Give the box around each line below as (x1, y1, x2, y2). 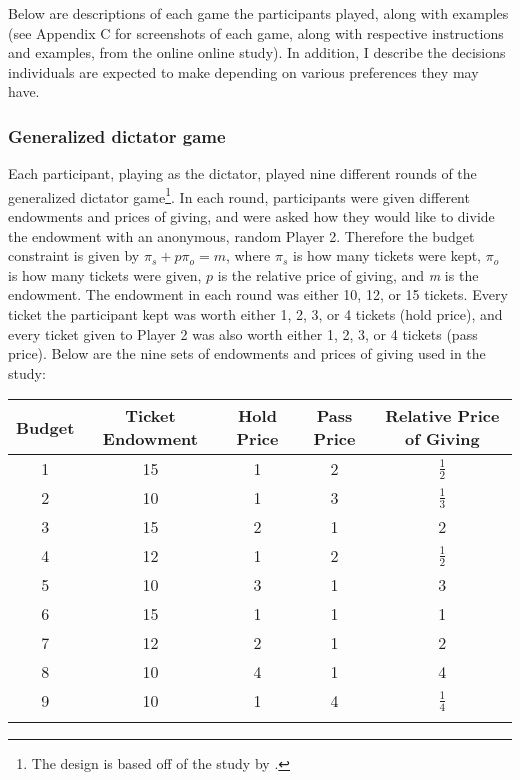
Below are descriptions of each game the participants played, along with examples (8, 3, 509, 23)
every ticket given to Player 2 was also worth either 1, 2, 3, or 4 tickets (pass (8, 323, 478, 344)
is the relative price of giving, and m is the (217, 264, 479, 285)
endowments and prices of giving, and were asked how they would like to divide (8, 206, 495, 227)
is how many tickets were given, (8, 264, 202, 285)
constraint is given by (8, 245, 140, 266)
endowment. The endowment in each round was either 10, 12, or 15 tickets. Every (8, 284, 508, 305)
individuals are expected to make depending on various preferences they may (8, 61, 479, 82)
